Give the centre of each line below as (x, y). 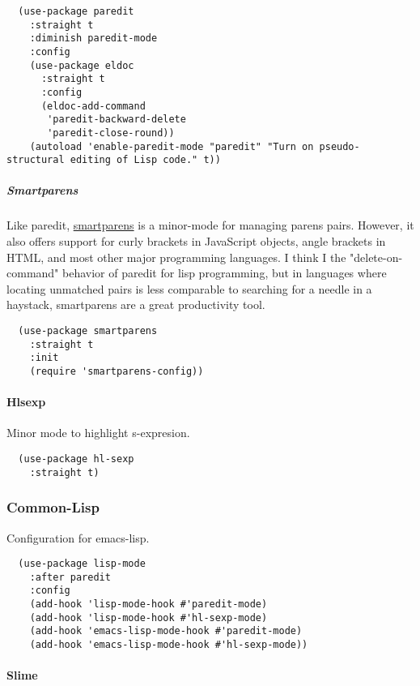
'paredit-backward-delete (117, 120)
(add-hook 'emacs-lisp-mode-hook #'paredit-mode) (166, 631)
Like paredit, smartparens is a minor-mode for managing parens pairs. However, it (210, 225)
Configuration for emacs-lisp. (78, 537)
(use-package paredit (76, 11)
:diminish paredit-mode (93, 39)
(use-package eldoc (82, 65)
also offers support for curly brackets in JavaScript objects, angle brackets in (196, 241)
